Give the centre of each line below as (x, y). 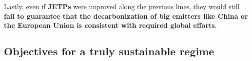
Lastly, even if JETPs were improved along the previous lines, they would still (122, 6)
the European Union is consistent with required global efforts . (110, 25)
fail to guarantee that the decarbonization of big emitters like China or (126, 16)
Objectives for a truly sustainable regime (109, 51)
